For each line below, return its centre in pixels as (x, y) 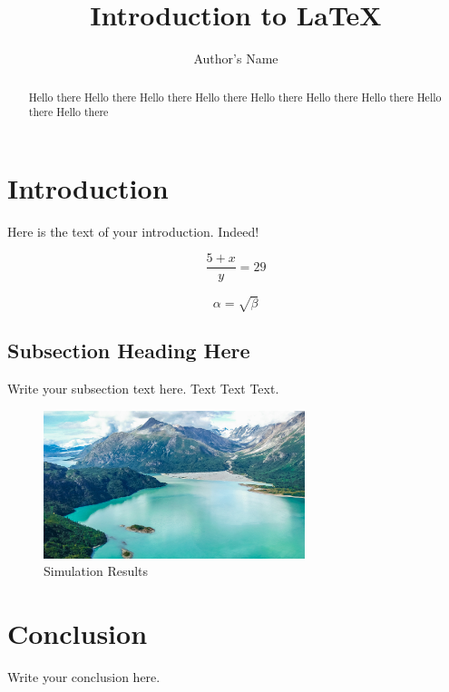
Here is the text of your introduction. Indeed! (133, 231)
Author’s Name (236, 58)
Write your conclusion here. (84, 676)
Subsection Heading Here (129, 351)
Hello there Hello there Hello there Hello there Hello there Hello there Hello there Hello (235, 97)
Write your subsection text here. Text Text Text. (143, 389)
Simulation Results (96, 571)
